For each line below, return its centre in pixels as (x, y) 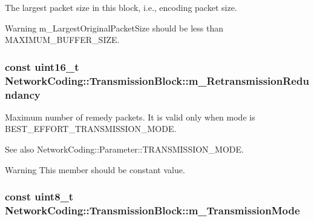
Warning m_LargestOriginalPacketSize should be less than (114, 28)
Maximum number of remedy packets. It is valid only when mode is (130, 117)
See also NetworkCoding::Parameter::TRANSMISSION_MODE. (124, 149)
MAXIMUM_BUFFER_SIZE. (62, 40)
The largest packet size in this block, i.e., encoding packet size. (121, 7)
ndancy (23, 94)
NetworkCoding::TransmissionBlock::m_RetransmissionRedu (157, 80)
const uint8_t (39, 196)
